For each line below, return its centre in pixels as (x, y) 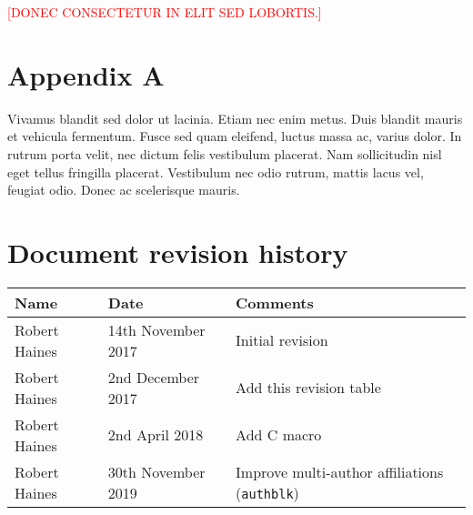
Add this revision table (308, 388)
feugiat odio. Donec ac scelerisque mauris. (124, 190)
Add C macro (279, 435)
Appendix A (86, 74)
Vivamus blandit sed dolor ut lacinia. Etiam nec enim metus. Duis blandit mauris (235, 118)
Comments (275, 302)
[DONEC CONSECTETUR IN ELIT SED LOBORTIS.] (165, 12)
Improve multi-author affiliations (340, 471)
